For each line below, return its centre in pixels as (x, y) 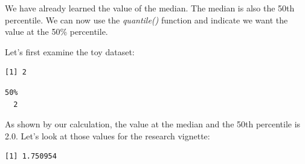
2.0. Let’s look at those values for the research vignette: (108, 135)
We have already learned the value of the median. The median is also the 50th (150, 8)
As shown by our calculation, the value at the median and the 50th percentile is (153, 124)
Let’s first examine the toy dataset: (70, 51)
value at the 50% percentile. (56, 32)
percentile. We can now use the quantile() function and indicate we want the (146, 20)
